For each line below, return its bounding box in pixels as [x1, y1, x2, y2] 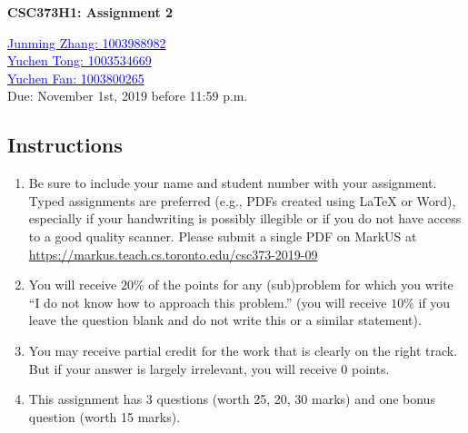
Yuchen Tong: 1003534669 [7, 51, 152, 70]
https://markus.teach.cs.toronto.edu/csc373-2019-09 [28, 244, 318, 263]
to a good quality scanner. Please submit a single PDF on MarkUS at [28, 226, 417, 245]
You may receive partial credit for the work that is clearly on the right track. [28, 340, 458, 359]
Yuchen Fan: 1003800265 [7, 68, 144, 87]
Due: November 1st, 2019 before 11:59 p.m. [7, 86, 248, 105]
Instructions [7, 131, 123, 159]
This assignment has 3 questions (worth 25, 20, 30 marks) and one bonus [28, 389, 435, 408]
